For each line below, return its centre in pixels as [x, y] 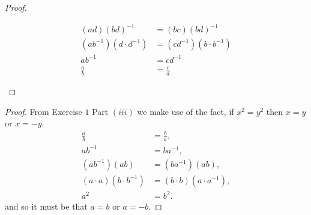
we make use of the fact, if [186, 111]
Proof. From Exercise [44, 111]
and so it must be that [46, 206]
